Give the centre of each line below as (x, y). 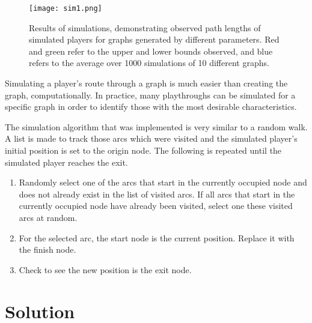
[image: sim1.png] (66, 8)
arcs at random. (48, 217)
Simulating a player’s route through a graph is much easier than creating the (146, 83)
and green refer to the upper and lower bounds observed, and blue (151, 51)
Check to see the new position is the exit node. (105, 269)
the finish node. (47, 249)
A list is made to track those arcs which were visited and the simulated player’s (151, 138)
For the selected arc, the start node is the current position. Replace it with (157, 237)
